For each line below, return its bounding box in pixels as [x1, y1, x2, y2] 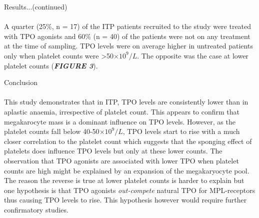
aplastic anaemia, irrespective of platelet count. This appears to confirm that [4, 106, 240, 116]
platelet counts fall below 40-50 [4, 126, 99, 136]
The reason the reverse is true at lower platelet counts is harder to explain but [4, 175, 244, 185]
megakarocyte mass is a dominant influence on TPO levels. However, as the [4, 116, 235, 126]
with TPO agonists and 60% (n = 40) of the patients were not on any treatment [4, 30, 250, 41]
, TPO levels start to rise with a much [122, 126, 240, 136]
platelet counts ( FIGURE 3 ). [4, 60, 98, 70]
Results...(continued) [4, 1, 67, 11]
